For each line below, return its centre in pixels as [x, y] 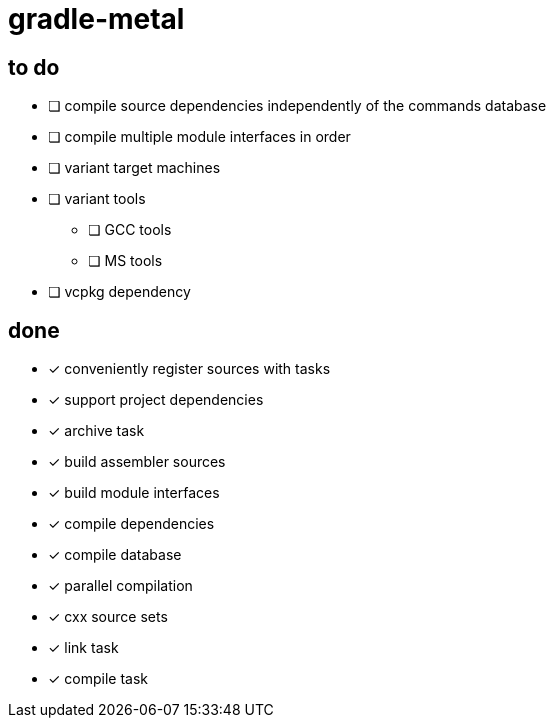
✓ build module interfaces [134, 493]
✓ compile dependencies [131, 524]
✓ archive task [96, 431]
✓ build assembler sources [137, 462]
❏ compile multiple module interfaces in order [199, 137]
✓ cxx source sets [108, 617]
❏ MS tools [125, 261]
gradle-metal [96, 19]
